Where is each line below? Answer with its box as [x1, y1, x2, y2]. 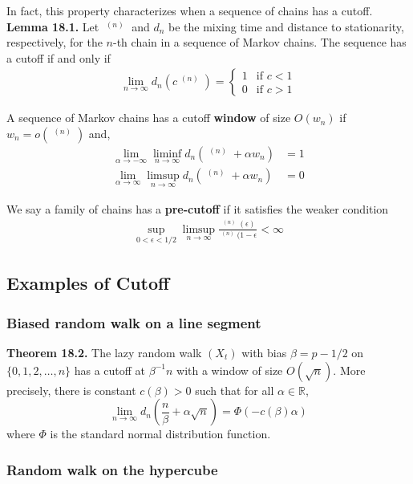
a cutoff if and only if [6, 49, 111, 66]
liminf [152, 148, 182, 161]
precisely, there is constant [6, 381, 136, 398]
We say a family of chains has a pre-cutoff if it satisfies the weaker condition [6, 200, 389, 217]
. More [333, 361, 366, 378]
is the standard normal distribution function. [50, 425, 271, 442]
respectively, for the [6, 34, 103, 51]
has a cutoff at [74, 361, 146, 378]
